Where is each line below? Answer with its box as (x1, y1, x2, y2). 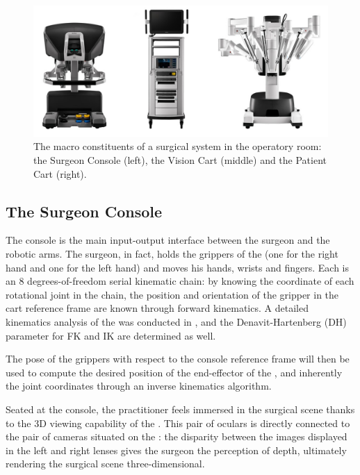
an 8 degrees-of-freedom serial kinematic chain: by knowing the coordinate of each (6, 274, 354, 288)
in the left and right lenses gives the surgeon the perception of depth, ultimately (6, 442, 347, 457)
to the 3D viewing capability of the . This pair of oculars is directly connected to (6, 415, 350, 430)
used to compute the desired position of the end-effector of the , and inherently (6, 365, 343, 379)
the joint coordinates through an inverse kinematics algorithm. (6, 378, 272, 393)
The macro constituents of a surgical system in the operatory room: (33, 139, 322, 153)
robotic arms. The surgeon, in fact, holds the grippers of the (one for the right (6, 246, 338, 260)
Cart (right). (33, 166, 87, 181)
